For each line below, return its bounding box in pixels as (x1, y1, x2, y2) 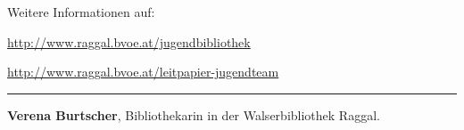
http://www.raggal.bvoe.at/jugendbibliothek (7, 32, 251, 51)
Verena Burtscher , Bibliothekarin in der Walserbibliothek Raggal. (7, 105, 380, 124)
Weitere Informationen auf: (7, 3, 155, 20)
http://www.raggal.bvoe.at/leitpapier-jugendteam (7, 62, 279, 81)
